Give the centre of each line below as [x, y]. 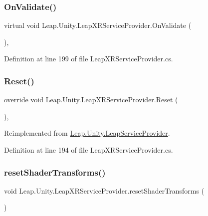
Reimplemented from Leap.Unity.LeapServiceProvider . [87, 133]
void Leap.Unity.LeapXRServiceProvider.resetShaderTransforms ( [104, 190]
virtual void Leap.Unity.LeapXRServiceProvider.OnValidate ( [98, 25]
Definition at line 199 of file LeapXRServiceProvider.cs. [89, 59]
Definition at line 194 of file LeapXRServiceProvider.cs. [89, 150]
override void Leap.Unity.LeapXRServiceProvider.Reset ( [91, 100]
